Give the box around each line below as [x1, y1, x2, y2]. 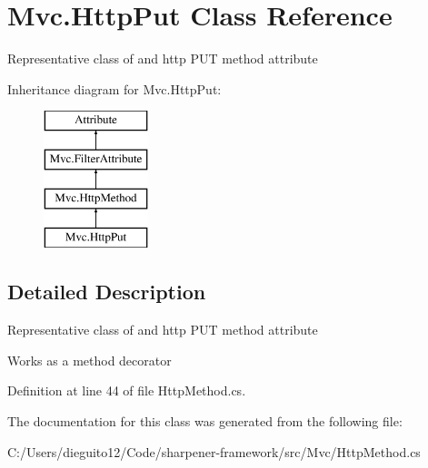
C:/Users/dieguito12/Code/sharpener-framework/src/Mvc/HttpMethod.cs [7, 442, 421, 461]
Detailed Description [7, 278, 206, 306]
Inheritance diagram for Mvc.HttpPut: [7, 79, 222, 98]
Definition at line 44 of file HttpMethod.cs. [7, 381, 246, 400]
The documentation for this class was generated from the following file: [7, 412, 403, 431]
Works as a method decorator [7, 350, 172, 369]
